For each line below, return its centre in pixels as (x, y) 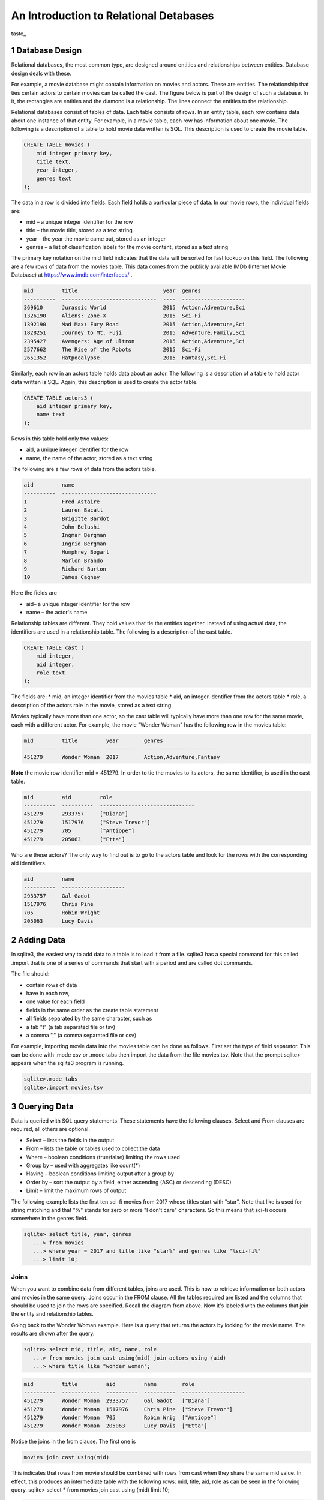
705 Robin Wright (62, 913)
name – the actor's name (57, 613)
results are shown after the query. (53, 1333)
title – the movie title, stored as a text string (79, 230)
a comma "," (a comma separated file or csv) (81, 1035)
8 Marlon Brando (63, 560)
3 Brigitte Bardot (67, 518)
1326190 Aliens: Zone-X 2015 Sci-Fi (112, 316)
